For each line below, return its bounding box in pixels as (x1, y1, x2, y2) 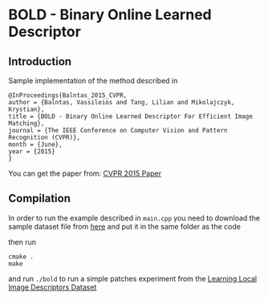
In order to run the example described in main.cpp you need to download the (8, 213, 261, 222)
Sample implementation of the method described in (8, 76, 178, 85)
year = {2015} (8, 148, 56, 156)
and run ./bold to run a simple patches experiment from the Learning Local (8, 274, 258, 283)
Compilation (8, 192, 71, 205)
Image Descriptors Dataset (8, 282, 97, 292)
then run (8, 237, 37, 246)
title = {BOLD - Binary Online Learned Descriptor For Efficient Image (8, 112, 253, 120)
